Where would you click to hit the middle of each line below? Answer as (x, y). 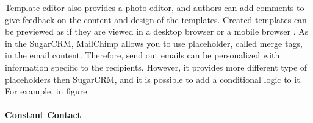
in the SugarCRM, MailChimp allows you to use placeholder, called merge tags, (154, 43)
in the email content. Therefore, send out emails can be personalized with (142, 55)
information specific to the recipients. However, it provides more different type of (156, 67)
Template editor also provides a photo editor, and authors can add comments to (155, 7)
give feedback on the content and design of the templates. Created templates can (156, 19)
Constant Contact (43, 115)
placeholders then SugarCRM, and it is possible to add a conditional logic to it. (154, 79)
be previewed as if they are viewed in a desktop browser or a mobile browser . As (157, 31)
